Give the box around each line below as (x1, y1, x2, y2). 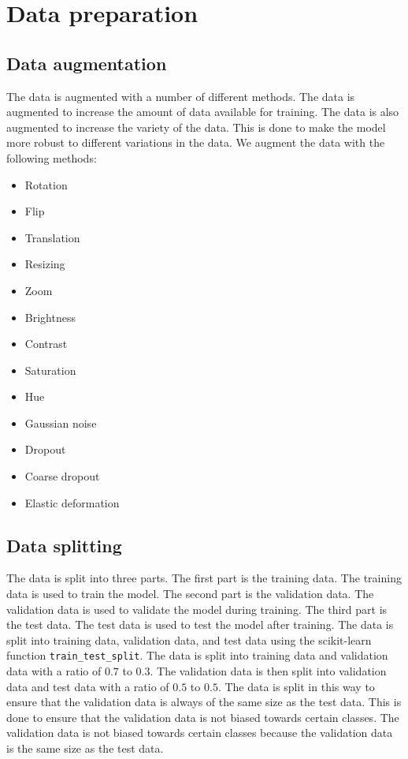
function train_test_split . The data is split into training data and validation (6, 647, 388, 664)
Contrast (24, 335, 68, 352)
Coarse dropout (24, 468, 100, 484)
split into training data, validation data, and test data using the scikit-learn (6, 631, 372, 648)
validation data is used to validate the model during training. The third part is (6, 600, 388, 617)
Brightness (24, 308, 76, 325)
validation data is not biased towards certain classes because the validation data (6, 724, 393, 741)
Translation (24, 229, 80, 245)
